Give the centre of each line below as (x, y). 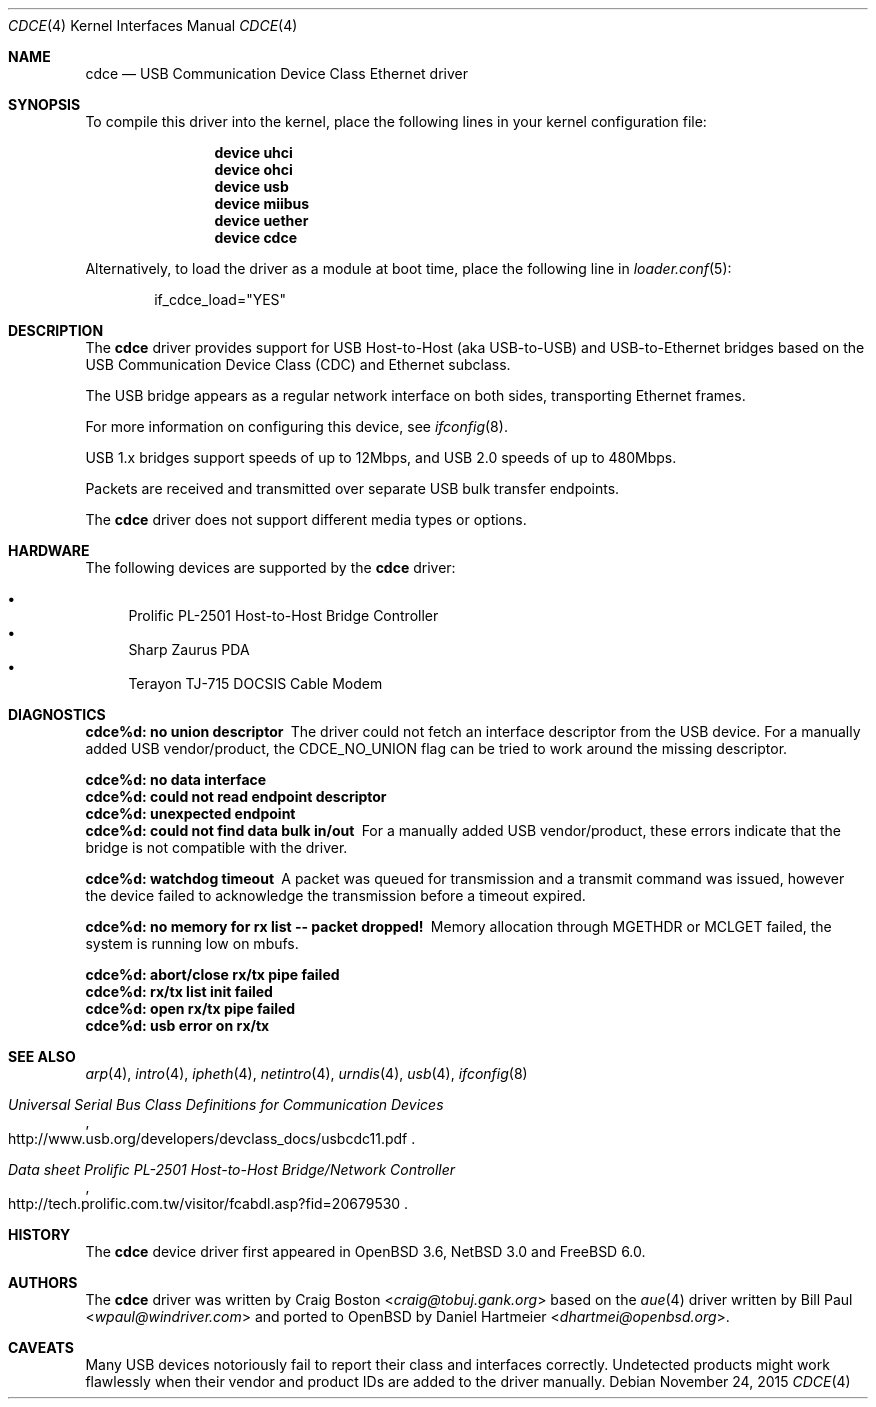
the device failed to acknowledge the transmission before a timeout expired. (335, 895)
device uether (261, 220)
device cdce (256, 237)
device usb (251, 186)
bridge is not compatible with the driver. (216, 847)
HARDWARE (49, 550)
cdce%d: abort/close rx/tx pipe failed (212, 974)
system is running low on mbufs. (192, 943)
